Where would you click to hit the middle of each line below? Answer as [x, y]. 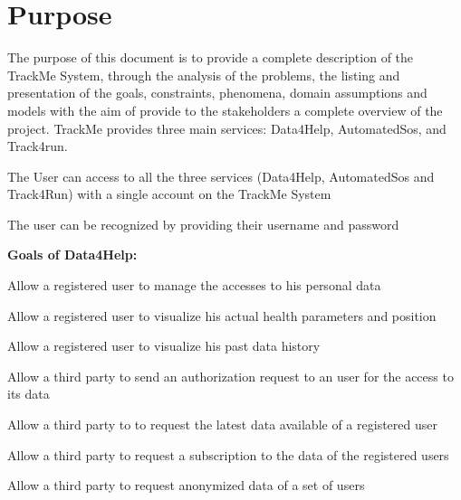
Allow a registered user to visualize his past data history [164, 346]
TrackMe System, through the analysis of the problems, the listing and [204, 75]
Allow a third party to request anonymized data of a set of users [186, 485]
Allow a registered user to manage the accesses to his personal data [194, 285]
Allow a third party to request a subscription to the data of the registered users [228, 454]
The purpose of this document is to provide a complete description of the [211, 57]
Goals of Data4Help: [72, 255]
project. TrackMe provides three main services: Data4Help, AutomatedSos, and [227, 128]
